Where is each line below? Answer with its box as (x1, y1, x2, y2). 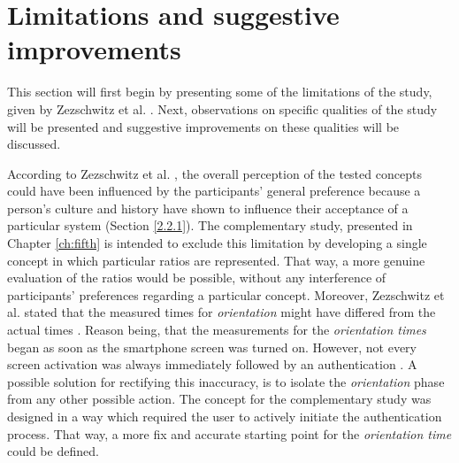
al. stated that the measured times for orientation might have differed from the (7, 303, 436, 321)
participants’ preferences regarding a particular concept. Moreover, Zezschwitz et (7, 285, 445, 304)
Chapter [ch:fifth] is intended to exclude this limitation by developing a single (7, 234, 427, 252)
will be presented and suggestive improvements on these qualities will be (7, 117, 400, 135)
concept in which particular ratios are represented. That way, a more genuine (7, 251, 425, 269)
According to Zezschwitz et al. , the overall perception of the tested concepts (7, 164, 422, 182)
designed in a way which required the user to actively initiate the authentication (7, 407, 442, 425)
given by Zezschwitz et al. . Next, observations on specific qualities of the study (7, 99, 438, 118)
